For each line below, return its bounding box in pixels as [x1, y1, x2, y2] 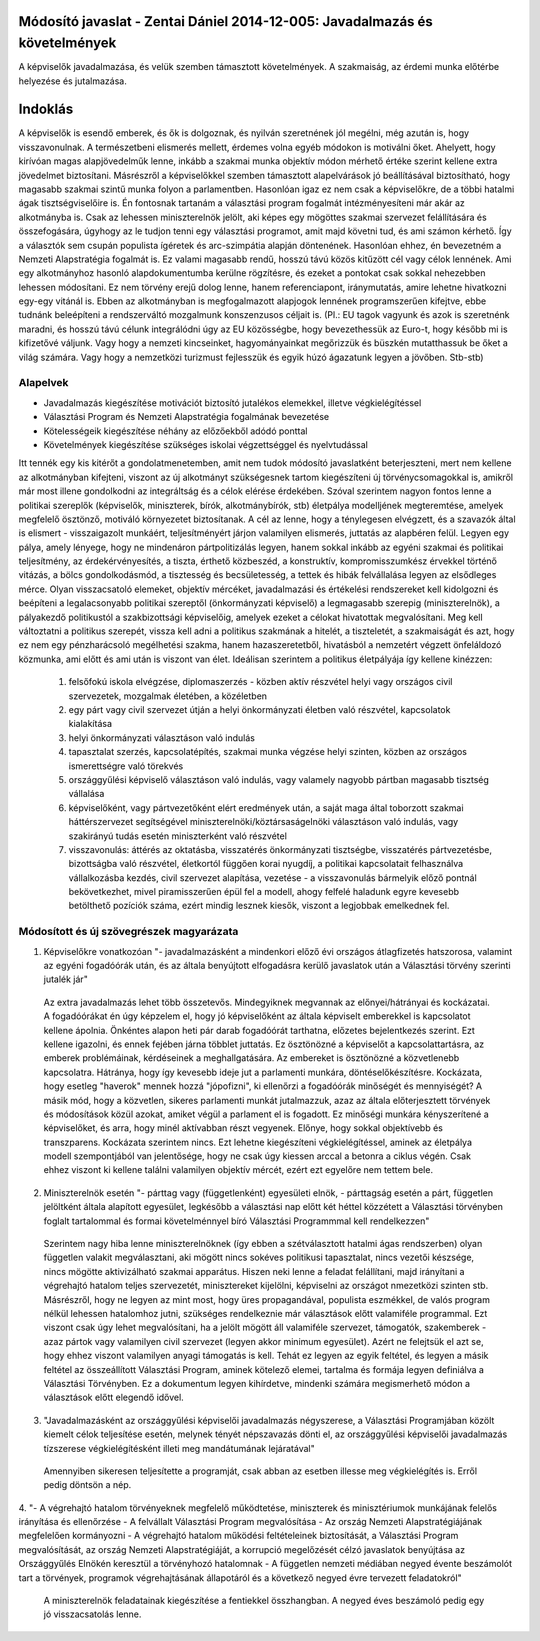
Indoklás [18, 101, 74, 118]
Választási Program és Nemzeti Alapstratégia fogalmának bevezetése [43, 411, 330, 423]
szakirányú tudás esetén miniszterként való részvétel [68, 830, 287, 842]
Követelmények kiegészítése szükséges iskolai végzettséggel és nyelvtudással [43, 438, 369, 450]
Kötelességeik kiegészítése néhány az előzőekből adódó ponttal [43, 425, 308, 437]
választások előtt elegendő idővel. [43, 1391, 184, 1404]
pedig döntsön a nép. [43, 1479, 132, 1491]
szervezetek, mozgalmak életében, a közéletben [68, 690, 268, 702]
